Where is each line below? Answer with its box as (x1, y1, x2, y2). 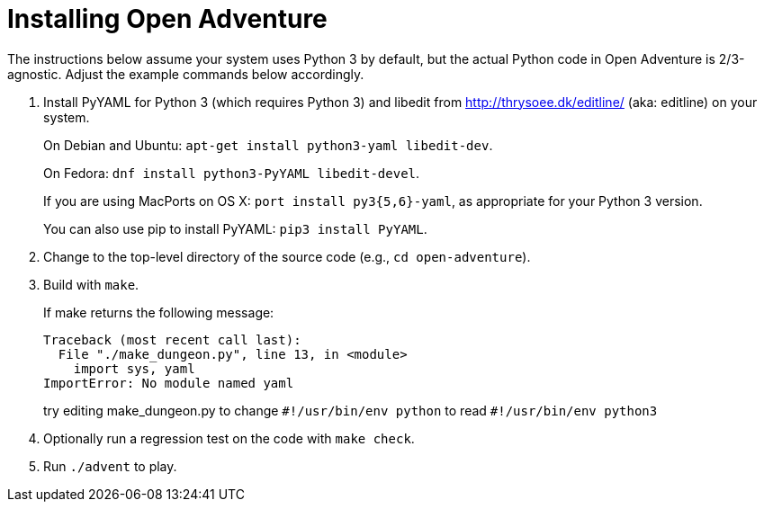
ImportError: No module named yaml (43, 375, 294, 390)
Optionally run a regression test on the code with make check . (43, 430, 415, 446)
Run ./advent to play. (43, 458, 177, 474)
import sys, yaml (73, 361, 195, 376)
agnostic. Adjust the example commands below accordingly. (7, 66, 364, 82)
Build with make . (43, 276, 139, 292)
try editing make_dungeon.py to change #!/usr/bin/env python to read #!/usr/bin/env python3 (43, 402, 658, 418)
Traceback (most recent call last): (43, 332, 301, 347)
